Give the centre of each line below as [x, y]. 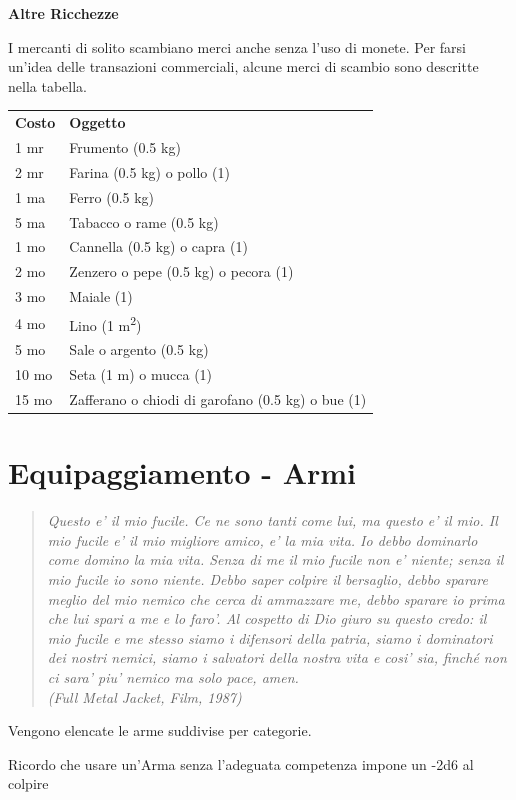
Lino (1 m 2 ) [105, 323]
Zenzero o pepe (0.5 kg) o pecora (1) [181, 271]
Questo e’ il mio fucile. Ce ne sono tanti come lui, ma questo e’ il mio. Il [272, 520]
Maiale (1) [101, 296]
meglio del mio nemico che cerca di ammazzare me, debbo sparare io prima [276, 598]
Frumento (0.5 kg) [125, 146]
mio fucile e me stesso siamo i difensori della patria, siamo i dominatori [270, 637]
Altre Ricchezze [63, 13]
